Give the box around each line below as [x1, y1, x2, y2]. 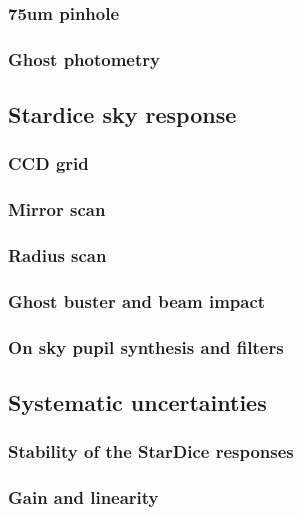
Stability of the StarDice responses [8, 439, 294, 464]
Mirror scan [8, 197, 106, 222]
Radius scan [8, 243, 107, 268]
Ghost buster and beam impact [8, 288, 266, 313]
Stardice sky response [8, 99, 237, 130]
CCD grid [8, 151, 89, 176]
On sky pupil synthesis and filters [8, 334, 284, 359]
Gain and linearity [8, 485, 159, 510]
